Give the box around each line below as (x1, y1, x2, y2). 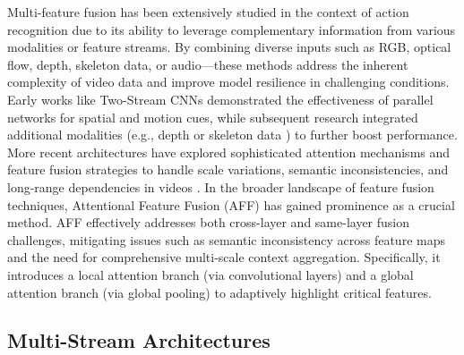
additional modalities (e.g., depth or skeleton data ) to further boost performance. (7, 125, 458, 144)
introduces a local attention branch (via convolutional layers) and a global (7, 265, 414, 283)
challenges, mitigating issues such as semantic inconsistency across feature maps (7, 230, 445, 249)
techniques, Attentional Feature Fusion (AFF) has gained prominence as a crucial (7, 195, 455, 214)
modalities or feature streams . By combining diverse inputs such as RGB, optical (7, 38, 451, 56)
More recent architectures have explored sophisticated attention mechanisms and (7, 142, 451, 161)
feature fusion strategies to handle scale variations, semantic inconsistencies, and (7, 160, 449, 179)
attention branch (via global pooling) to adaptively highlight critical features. (7, 283, 432, 301)
